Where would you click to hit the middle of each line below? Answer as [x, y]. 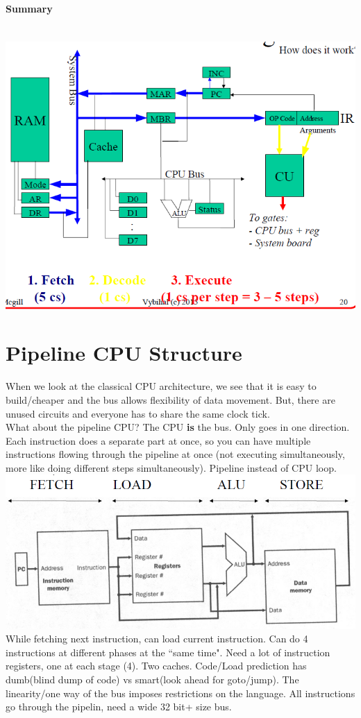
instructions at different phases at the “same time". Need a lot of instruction [168, 652]
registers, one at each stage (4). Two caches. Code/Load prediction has [156, 666]
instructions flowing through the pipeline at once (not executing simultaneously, [175, 454]
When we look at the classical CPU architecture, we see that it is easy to [161, 386]
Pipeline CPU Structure [124, 353]
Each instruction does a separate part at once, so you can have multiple [158, 440]
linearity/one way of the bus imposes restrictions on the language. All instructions [180, 693]
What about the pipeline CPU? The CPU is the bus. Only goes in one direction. [178, 427]
